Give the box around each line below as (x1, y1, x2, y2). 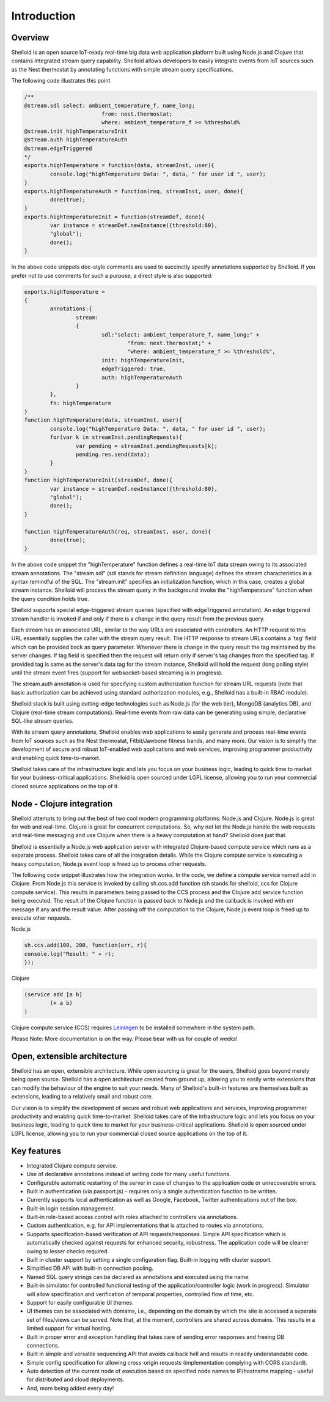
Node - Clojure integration (11, 799, 113, 809)
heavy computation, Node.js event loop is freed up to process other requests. (11, 860, 207, 867)
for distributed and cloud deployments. (26, 1376, 125, 1383)
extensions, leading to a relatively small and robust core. (11, 1093, 153, 1100)
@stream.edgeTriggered (24, 144, 92, 152)
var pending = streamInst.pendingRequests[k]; (75, 442, 218, 449)
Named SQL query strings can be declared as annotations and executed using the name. (26, 1273, 250, 1280)
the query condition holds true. (11, 595, 89, 602)
